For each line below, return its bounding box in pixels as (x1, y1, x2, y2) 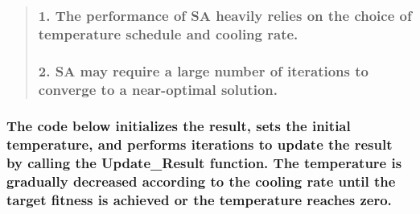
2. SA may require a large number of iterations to (38, 60, 369, 80)
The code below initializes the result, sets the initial (6, 116, 351, 136)
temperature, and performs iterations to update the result (6, 134, 393, 154)
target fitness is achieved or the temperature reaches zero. (6, 190, 392, 210)
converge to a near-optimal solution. (38, 79, 278, 99)
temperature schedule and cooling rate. (38, 23, 299, 43)
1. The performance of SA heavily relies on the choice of (38, 5, 412, 25)
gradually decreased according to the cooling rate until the (6, 171, 396, 191)
